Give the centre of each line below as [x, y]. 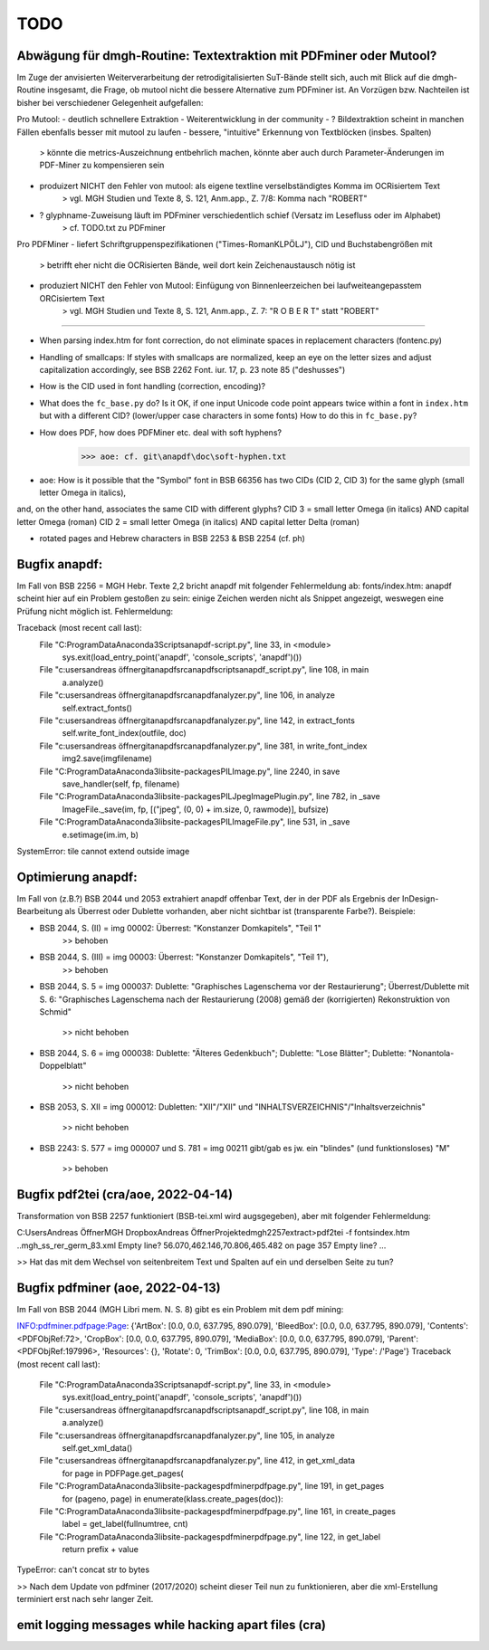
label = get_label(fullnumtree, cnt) [125, 1524]
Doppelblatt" [63, 1066]
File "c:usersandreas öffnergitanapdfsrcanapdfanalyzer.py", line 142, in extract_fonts [197, 720]
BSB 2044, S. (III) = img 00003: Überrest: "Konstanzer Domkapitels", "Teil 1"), [184, 957]
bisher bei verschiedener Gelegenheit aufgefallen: [110, 102]
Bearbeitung [40, 911]
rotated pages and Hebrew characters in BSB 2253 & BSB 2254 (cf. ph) [172, 539]
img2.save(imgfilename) [107, 758]
